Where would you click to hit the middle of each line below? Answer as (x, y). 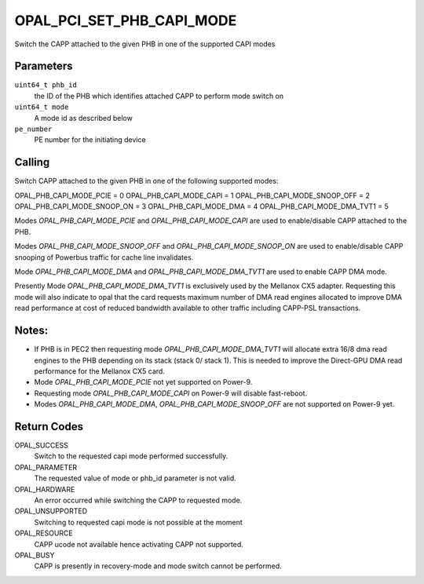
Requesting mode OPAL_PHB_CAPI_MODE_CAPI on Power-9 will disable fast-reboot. (171, 393)
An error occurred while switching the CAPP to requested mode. (138, 500)
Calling (32, 162)
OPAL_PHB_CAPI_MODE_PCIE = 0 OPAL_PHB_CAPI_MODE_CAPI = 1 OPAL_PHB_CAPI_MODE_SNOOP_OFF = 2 (192, 195)
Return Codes (49, 427)
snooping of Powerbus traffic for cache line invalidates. (104, 257)
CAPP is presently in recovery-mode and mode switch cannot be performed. (158, 566)
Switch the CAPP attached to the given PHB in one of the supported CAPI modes (145, 44)
